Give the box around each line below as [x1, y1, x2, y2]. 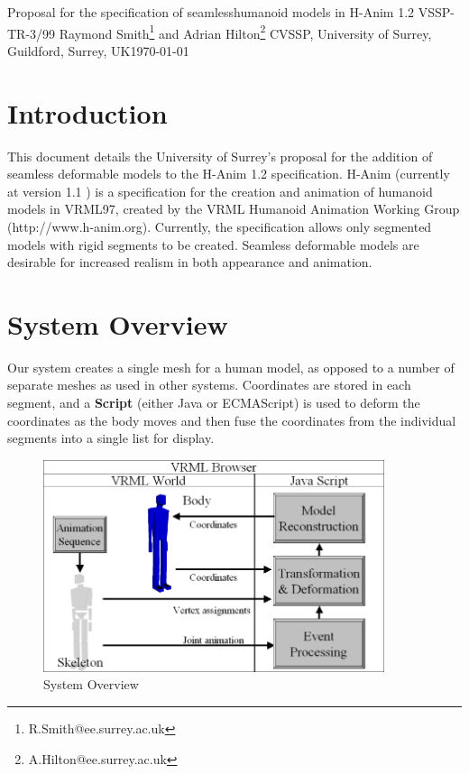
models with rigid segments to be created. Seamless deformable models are [7, 235, 419, 253]
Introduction [7, 94, 168, 131]
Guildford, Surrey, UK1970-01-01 [7, 41, 189, 60]
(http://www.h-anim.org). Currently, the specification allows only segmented [7, 217, 432, 235]
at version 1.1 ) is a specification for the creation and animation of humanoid [7, 181, 433, 200]
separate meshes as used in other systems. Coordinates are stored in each [7, 375, 411, 394]
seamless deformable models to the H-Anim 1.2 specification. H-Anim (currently [7, 164, 450, 183]
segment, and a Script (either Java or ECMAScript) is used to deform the [7, 393, 420, 412]
